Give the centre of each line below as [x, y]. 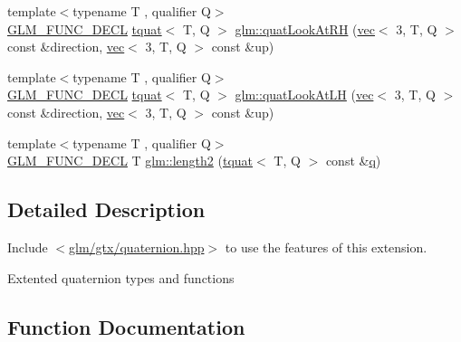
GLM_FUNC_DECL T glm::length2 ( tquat [130, 161]
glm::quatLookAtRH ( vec [305, 28]
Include [28, 247]
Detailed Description [106, 209]
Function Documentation [126, 326]
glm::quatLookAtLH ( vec [304, 95]
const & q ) [353, 161]
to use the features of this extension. [326, 247]
